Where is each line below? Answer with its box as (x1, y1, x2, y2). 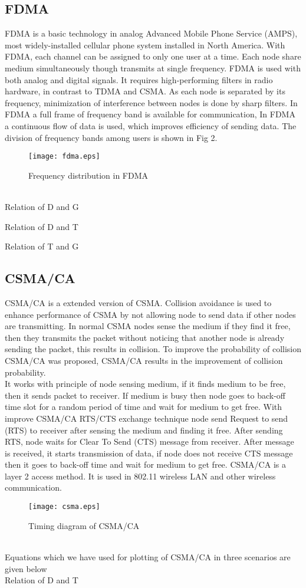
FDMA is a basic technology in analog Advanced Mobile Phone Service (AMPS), (5, 27, 298, 40)
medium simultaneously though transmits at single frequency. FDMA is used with (5, 61, 301, 74)
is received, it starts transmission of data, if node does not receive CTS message (5, 446, 293, 459)
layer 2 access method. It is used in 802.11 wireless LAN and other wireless (5, 469, 276, 482)
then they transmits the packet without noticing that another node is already (5, 331, 285, 343)
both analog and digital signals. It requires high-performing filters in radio (5, 73, 273, 86)
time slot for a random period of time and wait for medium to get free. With (5, 400, 282, 413)
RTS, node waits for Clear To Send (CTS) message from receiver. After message (5, 435, 294, 448)
